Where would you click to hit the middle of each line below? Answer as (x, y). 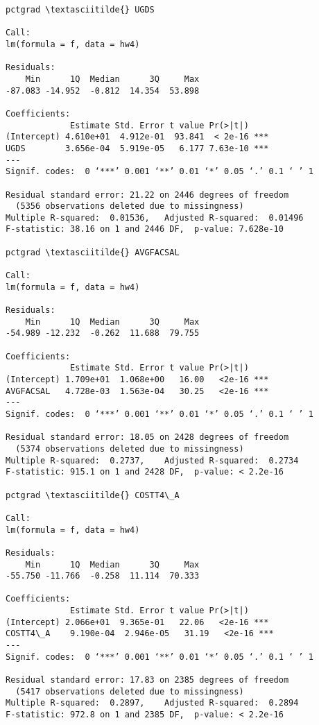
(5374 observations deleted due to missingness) (130, 449)
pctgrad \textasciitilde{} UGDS (80, 10)
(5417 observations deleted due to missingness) (130, 691)
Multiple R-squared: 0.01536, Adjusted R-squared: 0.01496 (155, 217)
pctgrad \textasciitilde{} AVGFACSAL (93, 252)
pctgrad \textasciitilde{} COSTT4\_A (93, 495)
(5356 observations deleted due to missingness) (130, 206)
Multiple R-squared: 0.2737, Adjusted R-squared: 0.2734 (152, 460)
